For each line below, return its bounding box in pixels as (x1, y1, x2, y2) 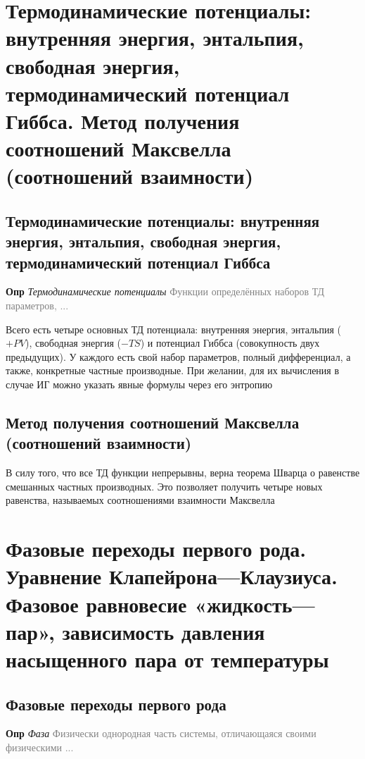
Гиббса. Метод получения (6, 106, 240, 135)
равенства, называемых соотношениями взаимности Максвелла (6, 493, 275, 507)
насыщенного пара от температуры (6, 644, 329, 673)
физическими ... (6, 739, 74, 754)
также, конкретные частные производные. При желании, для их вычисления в (6, 363, 340, 378)
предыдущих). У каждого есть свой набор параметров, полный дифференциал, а (6, 349, 351, 364)
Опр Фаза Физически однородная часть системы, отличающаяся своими (6, 726, 316, 741)
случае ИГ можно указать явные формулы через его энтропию (6, 377, 273, 392)
